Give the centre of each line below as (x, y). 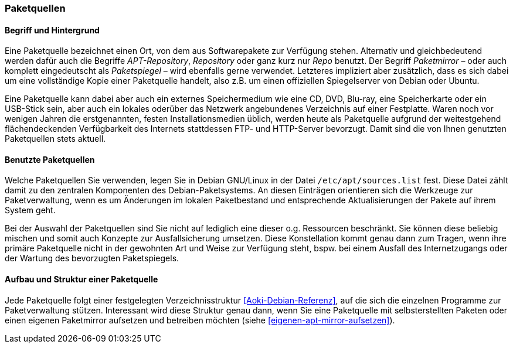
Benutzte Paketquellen (50, 159)
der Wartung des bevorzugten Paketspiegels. (92, 258)
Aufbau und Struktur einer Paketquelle (81, 279)
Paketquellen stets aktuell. (55, 139)
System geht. (30, 210)
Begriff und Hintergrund (52, 30)
